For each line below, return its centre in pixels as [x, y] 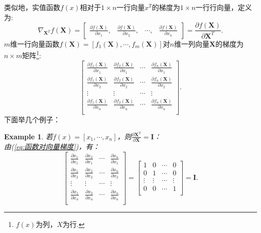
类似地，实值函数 [32, 7]
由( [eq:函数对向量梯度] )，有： [52, 146]
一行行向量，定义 [224, 7]
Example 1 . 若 [29, 136]
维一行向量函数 [35, 43]
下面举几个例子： [32, 119]
